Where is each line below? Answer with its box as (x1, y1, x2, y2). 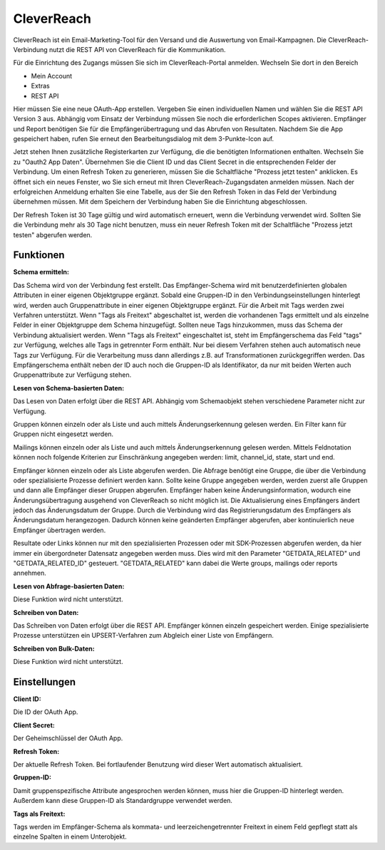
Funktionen (13, 249, 65, 261)
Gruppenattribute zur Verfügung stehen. (13, 370, 132, 379)
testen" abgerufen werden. (13, 230, 93, 239)
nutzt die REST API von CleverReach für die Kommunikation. (48, 45, 226, 53)
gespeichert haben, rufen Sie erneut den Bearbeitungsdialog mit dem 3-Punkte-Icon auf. (13, 135, 274, 143)
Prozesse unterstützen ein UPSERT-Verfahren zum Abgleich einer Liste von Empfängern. (13, 631, 274, 640)
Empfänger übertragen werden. (13, 526, 106, 534)
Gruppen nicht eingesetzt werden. (13, 430, 114, 438)
